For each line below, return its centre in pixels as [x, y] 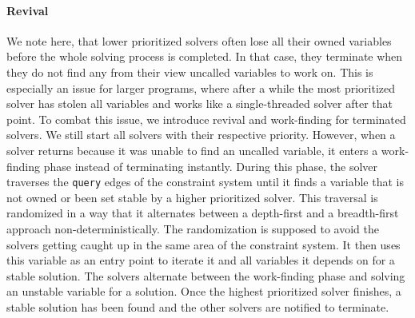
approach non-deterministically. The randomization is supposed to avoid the [193, 228]
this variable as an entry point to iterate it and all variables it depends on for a [201, 260]
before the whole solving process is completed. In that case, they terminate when [205, 56]
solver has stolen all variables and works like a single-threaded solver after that [200, 103]
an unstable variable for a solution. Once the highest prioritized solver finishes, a [204, 291]
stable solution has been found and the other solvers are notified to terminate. [198, 306]
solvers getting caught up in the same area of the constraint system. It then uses [204, 244]
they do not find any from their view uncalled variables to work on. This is [190, 72]
